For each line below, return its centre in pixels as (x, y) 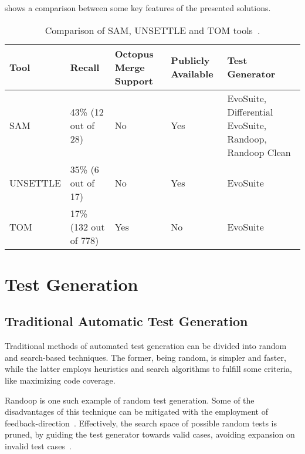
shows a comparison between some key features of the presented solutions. (138, 8)
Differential (250, 111)
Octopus (134, 53)
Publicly (190, 60)
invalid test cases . (38, 445)
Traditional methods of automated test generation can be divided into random (146, 346)
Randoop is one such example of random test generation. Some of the (130, 400)
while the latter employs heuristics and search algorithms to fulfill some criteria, (148, 369)
